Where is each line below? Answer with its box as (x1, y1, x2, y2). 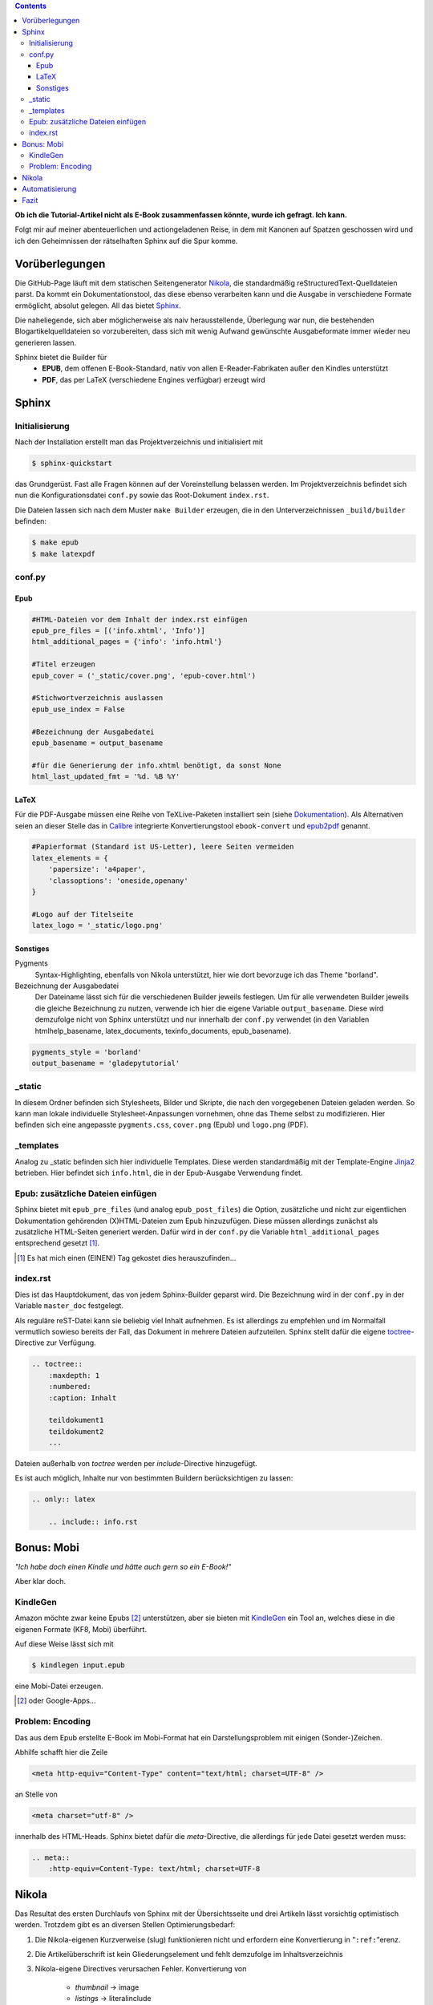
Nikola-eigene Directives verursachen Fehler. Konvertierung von (34, 1964, 247, 1974)
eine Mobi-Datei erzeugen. (14, 1681, 103, 1691)
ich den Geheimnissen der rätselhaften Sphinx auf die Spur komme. (14, 236, 238, 245)
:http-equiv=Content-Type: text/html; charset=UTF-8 (48, 1865, 261, 1873)
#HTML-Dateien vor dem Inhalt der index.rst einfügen (31, 614, 248, 624)
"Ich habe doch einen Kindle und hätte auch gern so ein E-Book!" (14, 1561, 232, 1571)
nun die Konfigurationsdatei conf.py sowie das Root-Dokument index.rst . (14, 490, 269, 500)
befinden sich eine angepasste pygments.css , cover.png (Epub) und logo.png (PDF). (14, 1120, 309, 1130)
